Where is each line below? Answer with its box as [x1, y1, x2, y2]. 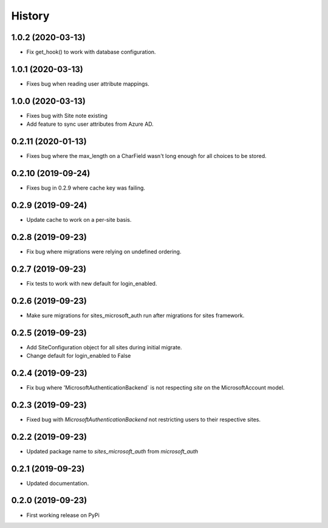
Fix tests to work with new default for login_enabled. [26, 279, 157, 287]
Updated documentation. [26, 479, 89, 487]
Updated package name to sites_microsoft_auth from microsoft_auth [26, 447, 199, 455]
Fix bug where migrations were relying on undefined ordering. [26, 248, 182, 255]
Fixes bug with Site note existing [26, 112, 108, 119]
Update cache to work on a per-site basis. [26, 216, 132, 223]
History [11, 9, 50, 22]
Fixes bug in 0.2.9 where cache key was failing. [26, 184, 146, 191]
